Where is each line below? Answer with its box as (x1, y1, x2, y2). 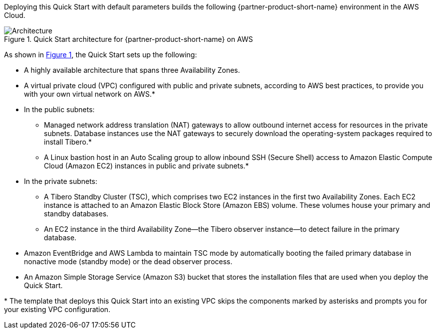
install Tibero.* (44, 138, 92, 146)
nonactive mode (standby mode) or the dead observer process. (24, 257, 232, 266)
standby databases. (44, 209, 109, 218)
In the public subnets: (24, 105, 95, 114)
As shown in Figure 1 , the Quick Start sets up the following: (4, 50, 197, 59)
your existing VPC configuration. (4, 305, 111, 314)
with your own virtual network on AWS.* (24, 90, 155, 98)
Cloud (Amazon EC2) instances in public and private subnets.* (44, 162, 249, 170)
